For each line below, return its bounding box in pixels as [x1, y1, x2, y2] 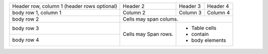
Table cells [191, 25, 217, 31]
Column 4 [206, 9, 230, 16]
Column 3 [179, 9, 202, 16]
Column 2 [123, 9, 146, 16]
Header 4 [206, 3, 229, 9]
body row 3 [12, 25, 39, 31]
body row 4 [12, 37, 39, 44]
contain [191, 31, 209, 37]
